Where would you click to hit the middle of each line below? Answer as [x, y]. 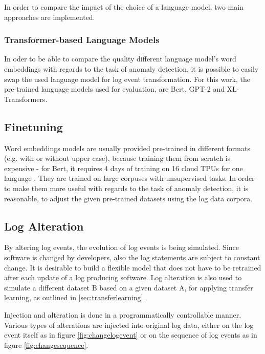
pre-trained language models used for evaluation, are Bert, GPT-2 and [114, 89]
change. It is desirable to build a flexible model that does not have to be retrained [133, 267]
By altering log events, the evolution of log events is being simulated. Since [122, 247]
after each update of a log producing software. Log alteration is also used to [123, 277]
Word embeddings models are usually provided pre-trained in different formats [127, 148]
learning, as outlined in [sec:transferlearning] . [75, 297]
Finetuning [34, 126]
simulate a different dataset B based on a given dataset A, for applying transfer [129, 287]
